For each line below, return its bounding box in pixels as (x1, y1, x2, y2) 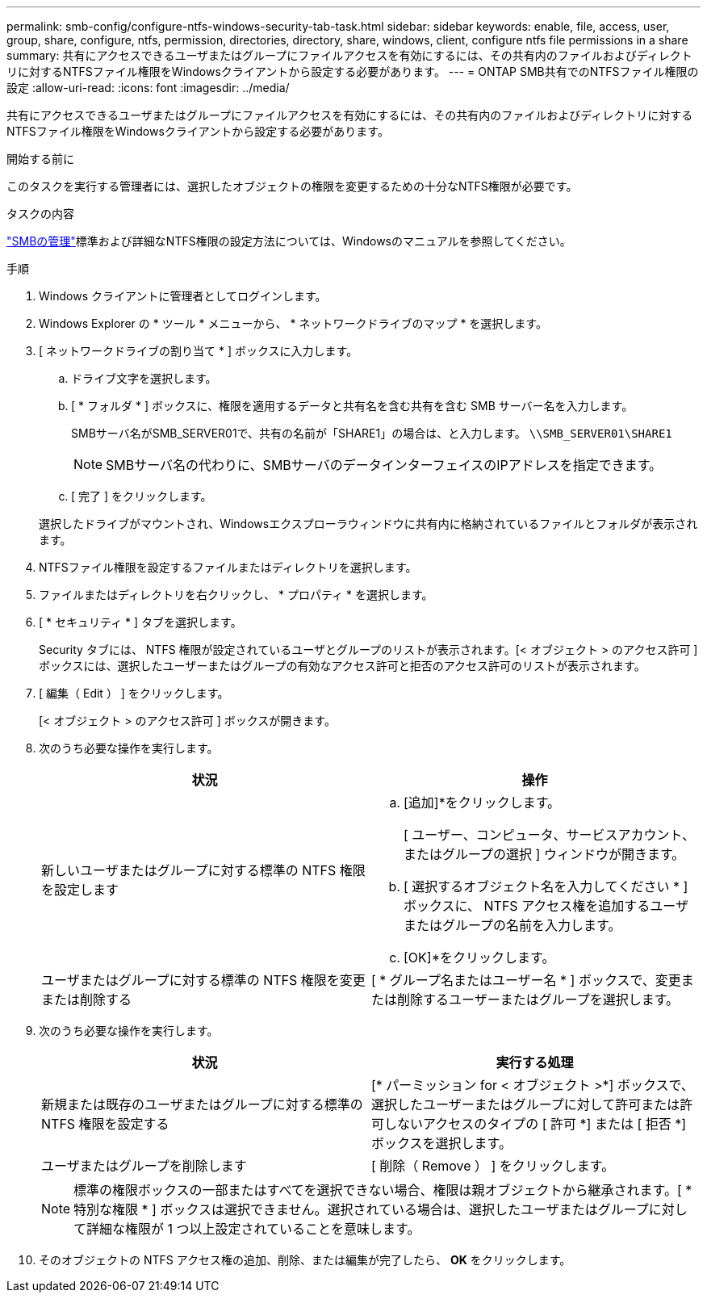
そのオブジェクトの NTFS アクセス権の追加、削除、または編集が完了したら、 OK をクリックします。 (39, 1253, 571, 1267)
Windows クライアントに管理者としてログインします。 (39, 289, 327, 303)
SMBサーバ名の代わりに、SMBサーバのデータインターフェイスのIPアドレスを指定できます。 (106, 457, 663, 473)
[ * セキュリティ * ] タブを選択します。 (39, 615, 242, 629)
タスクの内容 (6, 207, 74, 220)
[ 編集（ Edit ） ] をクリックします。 (39, 686, 229, 700)
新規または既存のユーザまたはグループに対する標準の (41, 1096, 363, 1113)
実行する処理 (496, 1054, 574, 1071)
